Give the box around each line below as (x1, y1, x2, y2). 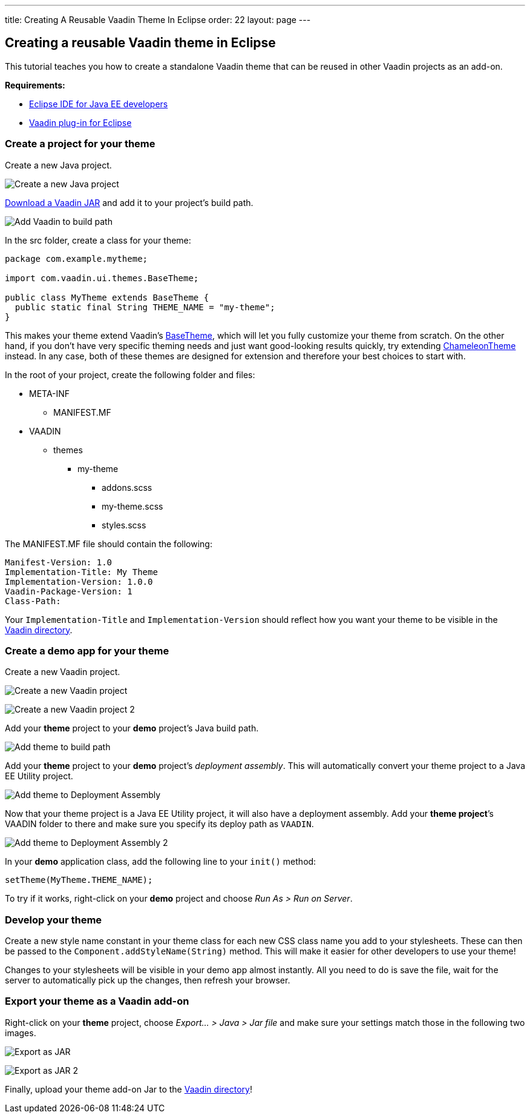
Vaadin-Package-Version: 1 (5, 586, 132, 596)
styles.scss (102, 519, 146, 530)
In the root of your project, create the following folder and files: (5, 369, 255, 380)
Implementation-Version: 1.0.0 (5, 576, 153, 587)
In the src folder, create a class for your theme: (5, 235, 191, 245)
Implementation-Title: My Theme (5, 567, 158, 577)
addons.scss (102, 482, 152, 493)
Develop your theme (5, 913, 102, 926)
